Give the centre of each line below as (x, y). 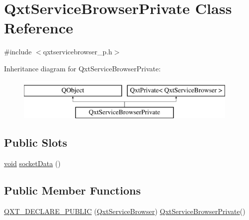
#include (18, 52)
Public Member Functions (72, 190)
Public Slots (36, 142)
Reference (39, 28)
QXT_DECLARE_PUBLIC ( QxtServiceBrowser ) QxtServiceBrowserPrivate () (125, 211)
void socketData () (32, 163)
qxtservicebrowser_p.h (78, 52)
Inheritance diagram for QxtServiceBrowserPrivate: (82, 68)
